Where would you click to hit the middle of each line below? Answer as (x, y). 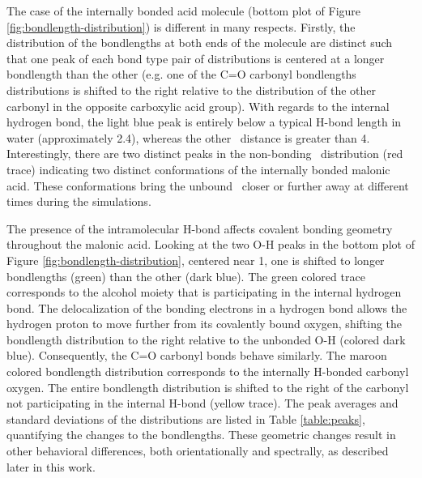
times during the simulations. (79, 201)
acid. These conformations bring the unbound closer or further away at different (208, 185)
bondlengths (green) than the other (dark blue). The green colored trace (186, 276)
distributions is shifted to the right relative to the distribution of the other (192, 90)
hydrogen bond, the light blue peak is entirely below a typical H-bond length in (204, 122)
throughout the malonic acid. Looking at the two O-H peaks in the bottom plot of (211, 244)
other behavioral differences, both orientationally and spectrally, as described (198, 451)
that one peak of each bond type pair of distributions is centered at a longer (196, 58)
